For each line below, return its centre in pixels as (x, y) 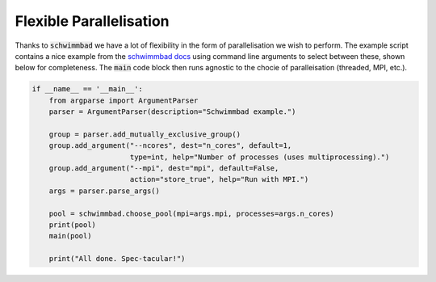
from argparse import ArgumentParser (124, 100)
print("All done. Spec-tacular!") (117, 259)
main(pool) (70, 236)
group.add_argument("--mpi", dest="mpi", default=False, (164, 168)
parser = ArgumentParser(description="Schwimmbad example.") (172, 112)
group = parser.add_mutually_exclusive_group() (145, 134)
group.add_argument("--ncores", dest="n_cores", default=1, (170, 146)
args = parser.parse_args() (105, 191)
